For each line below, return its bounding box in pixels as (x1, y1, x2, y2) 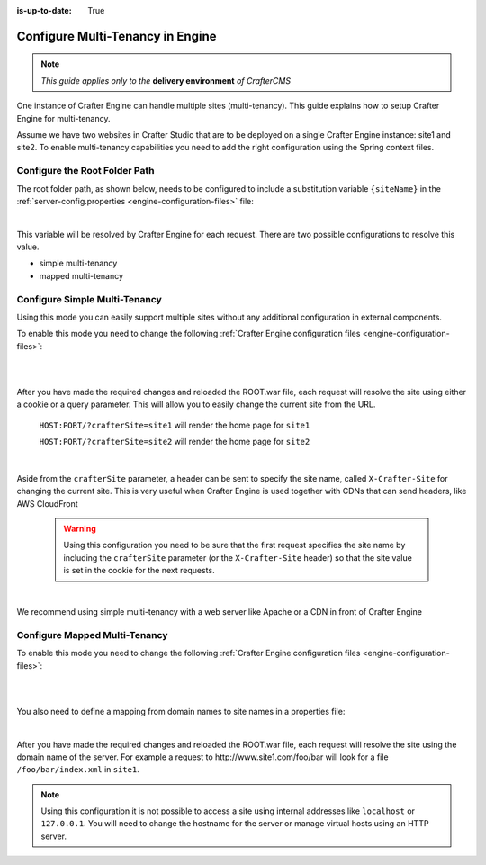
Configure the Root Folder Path (16, 165, 155, 177)
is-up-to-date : (16, 5, 72, 15)
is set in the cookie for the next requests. (63, 565, 215, 576)
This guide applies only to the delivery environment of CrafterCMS (40, 75, 292, 86)
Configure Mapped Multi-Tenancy (16, 628, 168, 641)
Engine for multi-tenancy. (16, 113, 111, 123)
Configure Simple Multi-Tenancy (16, 293, 162, 305)
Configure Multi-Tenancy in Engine (16, 28, 217, 44)
